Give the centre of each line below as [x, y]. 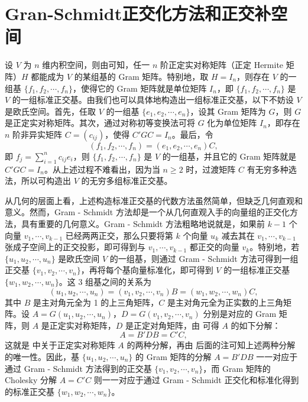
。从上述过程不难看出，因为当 [102, 169]
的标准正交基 [30, 391]
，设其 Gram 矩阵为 [228, 111]
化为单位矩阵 [232, 123]
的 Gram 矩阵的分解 [174, 356]
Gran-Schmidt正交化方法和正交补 [138, 13]
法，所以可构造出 [38, 181]
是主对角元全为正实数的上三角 [225, 302]
